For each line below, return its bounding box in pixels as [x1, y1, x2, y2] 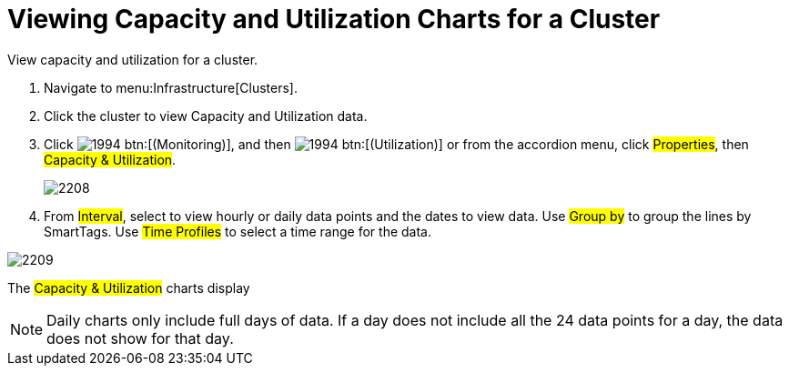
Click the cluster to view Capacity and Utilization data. [44, 107, 368, 124]
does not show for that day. [46, 328, 234, 348]
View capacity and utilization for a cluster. [7, 51, 258, 67]
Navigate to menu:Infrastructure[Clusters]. [44, 79, 298, 96]
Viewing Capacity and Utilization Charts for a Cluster [7, 4, 661, 35]
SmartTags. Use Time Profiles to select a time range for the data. [44, 223, 431, 239]
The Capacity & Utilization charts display [7, 279, 250, 296]
